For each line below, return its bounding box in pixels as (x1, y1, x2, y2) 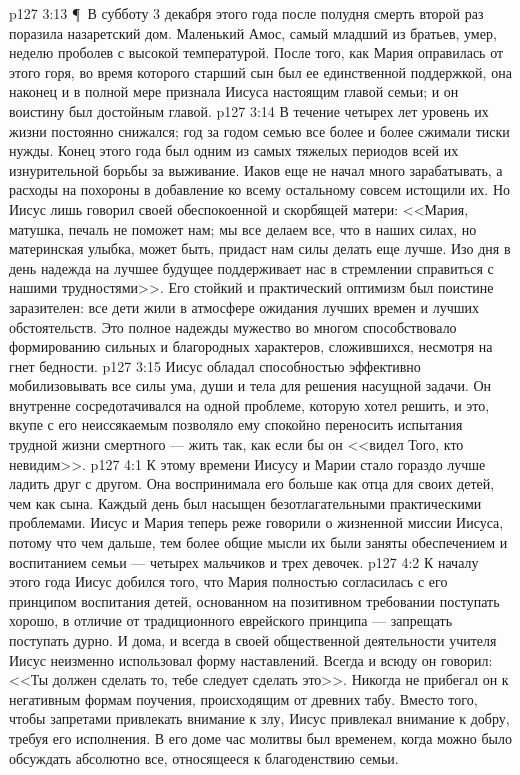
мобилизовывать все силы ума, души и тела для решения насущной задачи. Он (9, 375, 492, 396)
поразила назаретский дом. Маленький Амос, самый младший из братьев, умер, (9, 22, 497, 43)
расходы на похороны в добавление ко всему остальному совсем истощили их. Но (9, 179, 511, 200)
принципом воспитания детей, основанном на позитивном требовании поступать (9, 590, 500, 611)
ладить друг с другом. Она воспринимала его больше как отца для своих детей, (9, 473, 495, 494)
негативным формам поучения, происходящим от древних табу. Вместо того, (9, 688, 478, 709)
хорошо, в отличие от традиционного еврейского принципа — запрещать (9, 610, 453, 631)
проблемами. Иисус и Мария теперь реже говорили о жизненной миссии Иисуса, (9, 512, 504, 533)
